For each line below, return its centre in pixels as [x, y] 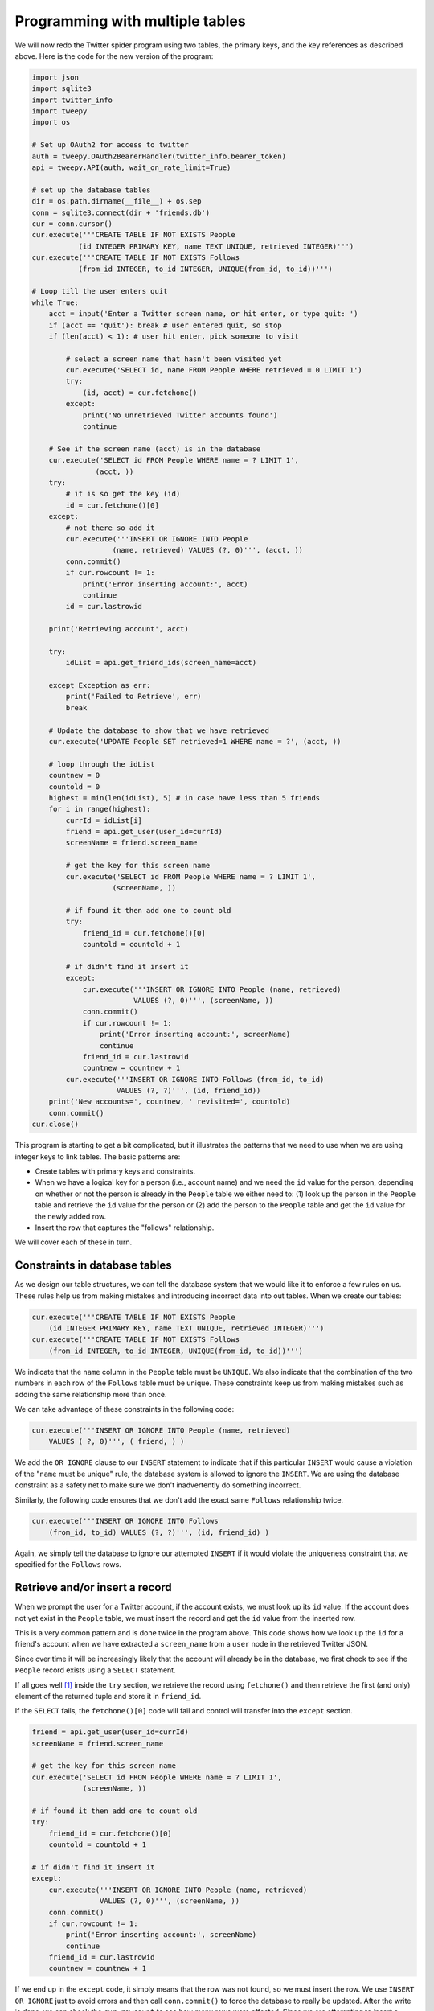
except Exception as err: [100, 685]
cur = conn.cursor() [72, 224]
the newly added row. [71, 1216]
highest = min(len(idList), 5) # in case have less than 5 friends [184, 798]
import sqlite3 [61, 89]
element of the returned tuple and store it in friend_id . [108, 1696]
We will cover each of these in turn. [74, 1242]
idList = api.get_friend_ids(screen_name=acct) [161, 663]
